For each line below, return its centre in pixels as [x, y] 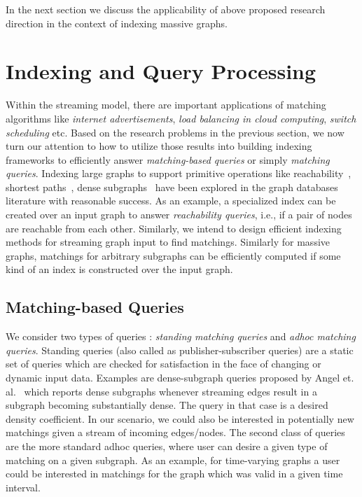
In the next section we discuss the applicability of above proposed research [166, 9]
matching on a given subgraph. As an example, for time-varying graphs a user [173, 460]
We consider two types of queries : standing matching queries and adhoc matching [181, 336]
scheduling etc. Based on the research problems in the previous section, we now [175, 132]
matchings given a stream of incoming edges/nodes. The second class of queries [175, 432]
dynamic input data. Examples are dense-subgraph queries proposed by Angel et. [180, 378]
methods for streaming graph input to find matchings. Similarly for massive [168, 242]
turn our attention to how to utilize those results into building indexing [159, 146]
